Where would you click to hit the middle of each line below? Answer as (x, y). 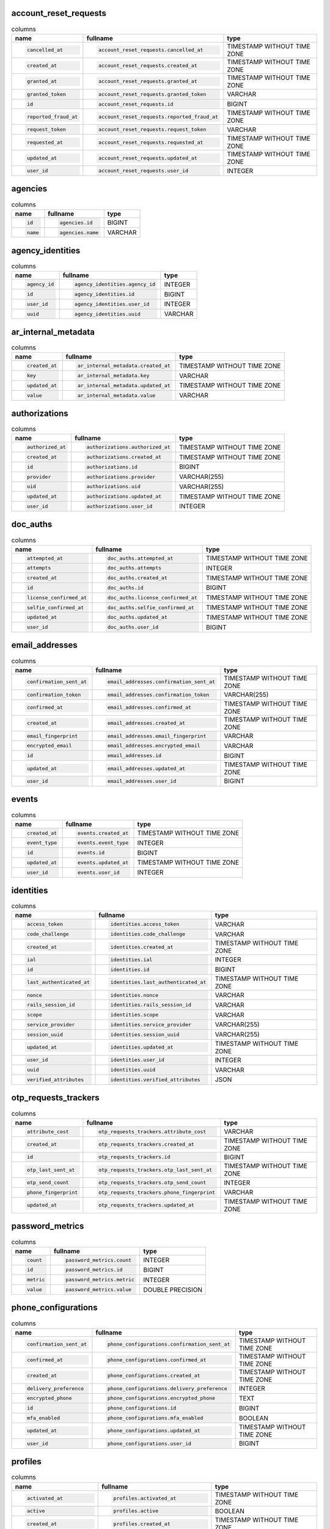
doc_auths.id (125, 587)
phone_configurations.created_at (154, 1376)
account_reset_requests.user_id (143, 171)
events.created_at (103, 833)
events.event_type (103, 843)
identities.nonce (134, 995)
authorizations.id (112, 467)
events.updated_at (103, 862)
